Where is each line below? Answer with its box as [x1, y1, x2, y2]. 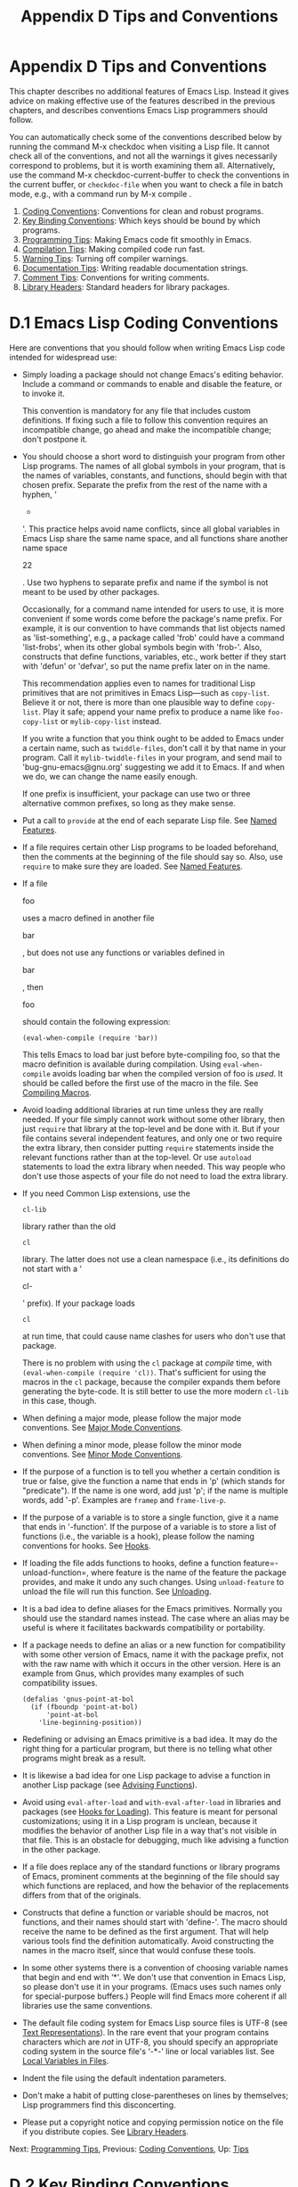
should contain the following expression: [21, 1016, 171, 1027]
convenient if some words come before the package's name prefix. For [21, 613, 283, 623]
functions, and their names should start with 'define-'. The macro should [21, 1916, 287, 1927]
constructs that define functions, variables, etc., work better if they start [21, 651, 286, 662]
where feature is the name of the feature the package [90, 1567, 287, 1578]
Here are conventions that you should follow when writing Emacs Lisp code [9, 342, 286, 353]
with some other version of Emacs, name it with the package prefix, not [21, 1648, 285, 1660]
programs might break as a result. [21, 1753, 147, 1763]
